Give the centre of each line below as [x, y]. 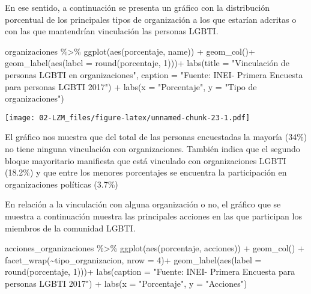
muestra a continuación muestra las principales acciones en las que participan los [153, 216]
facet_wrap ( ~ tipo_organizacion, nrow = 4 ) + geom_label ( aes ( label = [133, 259]
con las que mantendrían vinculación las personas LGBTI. [112, 31]
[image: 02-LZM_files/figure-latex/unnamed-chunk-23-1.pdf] [128, 118]
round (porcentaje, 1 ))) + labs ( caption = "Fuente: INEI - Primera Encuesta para [150, 271]
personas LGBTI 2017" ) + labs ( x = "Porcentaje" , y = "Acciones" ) [126, 283]
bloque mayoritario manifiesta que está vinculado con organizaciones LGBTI [146, 160]
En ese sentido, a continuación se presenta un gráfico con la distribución [137, 7]
